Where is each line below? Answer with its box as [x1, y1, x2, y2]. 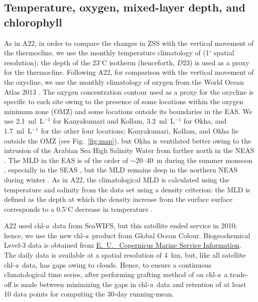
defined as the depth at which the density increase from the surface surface [4, 194, 233, 204]
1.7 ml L [4, 125, 32, 136]
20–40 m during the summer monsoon [135, 154, 253, 165]
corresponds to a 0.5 [4, 203, 66, 214]
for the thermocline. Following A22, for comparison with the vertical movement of [4, 67, 254, 77]
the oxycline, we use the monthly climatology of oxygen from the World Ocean [4, 76, 244, 87]
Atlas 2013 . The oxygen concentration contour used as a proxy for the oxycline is [4, 86, 254, 97]
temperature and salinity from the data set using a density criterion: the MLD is [4, 184, 251, 194]
